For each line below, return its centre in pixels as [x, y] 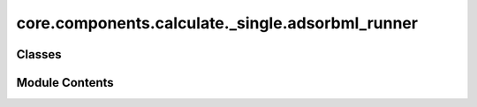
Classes [39, 54]
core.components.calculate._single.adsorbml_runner [217, 23]
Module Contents [65, 83]
